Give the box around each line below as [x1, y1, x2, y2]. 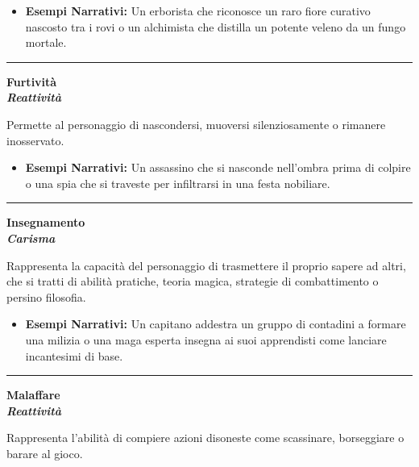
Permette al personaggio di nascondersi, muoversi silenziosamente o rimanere [6, 115, 386, 132]
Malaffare [6, 386, 60, 403]
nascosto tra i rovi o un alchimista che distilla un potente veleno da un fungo [25, 18, 406, 35]
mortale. [25, 34, 67, 51]
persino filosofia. [6, 288, 86, 305]
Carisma [6, 229, 56, 246]
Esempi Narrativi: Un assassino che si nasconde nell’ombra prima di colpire [25, 159, 411, 176]
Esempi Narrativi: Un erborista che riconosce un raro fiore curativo [25, 2, 371, 19]
